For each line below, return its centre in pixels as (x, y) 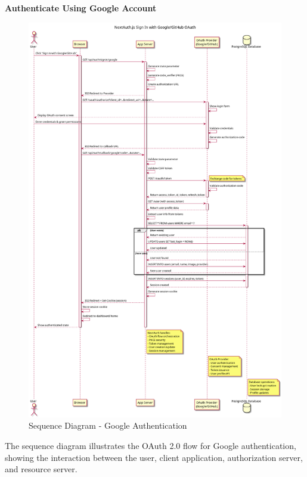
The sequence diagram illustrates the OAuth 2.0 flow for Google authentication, (151, 445)
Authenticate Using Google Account (81, 8)
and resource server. (41, 469)
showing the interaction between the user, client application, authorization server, (154, 457)
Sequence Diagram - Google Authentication (108, 425)
